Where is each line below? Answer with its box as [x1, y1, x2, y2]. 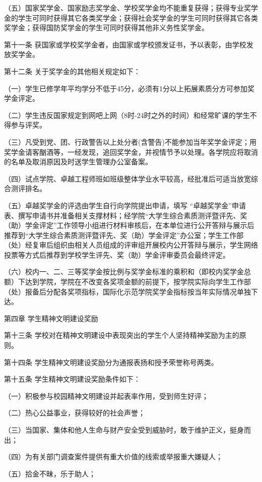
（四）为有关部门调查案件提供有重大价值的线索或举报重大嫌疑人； [4, 451, 223, 462]
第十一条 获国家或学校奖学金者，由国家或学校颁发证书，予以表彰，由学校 [4, 39, 246, 49]
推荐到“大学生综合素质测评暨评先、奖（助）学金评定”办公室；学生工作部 [4, 229, 244, 240]
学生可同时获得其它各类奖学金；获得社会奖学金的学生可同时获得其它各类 [18, 12, 258, 23]
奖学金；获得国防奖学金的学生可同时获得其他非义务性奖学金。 [4, 22, 209, 33]
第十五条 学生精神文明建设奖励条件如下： [4, 374, 141, 384]
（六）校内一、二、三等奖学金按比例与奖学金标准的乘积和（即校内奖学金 [4, 266, 244, 277]
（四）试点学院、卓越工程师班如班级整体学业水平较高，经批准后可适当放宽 [4, 173, 251, 184]
